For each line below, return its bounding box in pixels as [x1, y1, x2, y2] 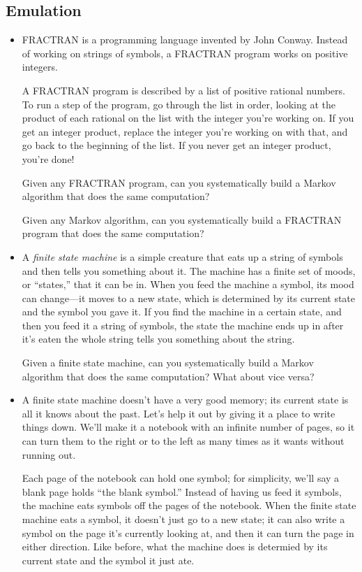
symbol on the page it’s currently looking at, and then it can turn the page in [22, 525, 354, 540]
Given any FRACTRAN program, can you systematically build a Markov [22, 175, 336, 190]
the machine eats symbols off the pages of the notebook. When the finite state [22, 498, 356, 513]
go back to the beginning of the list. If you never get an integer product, [22, 138, 331, 152]
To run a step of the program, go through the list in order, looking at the [22, 96, 335, 111]
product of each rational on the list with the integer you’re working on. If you [22, 110, 354, 125]
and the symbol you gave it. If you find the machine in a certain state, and [22, 304, 342, 319]
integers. [22, 59, 58, 74]
